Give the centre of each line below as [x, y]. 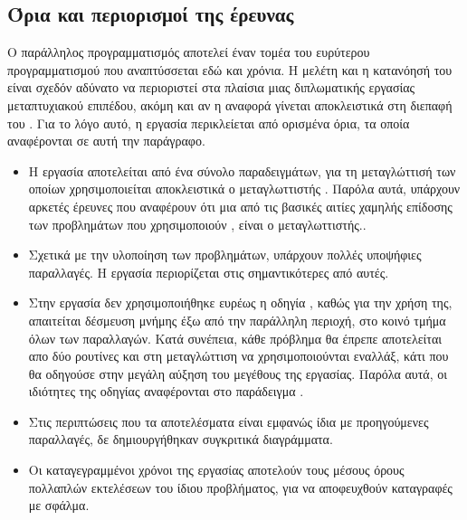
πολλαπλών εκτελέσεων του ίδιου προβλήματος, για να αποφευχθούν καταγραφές [240, 487]
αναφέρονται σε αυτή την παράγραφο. [106, 141]
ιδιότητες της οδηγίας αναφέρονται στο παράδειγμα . [166, 391]
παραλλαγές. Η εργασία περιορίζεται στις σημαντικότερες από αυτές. [209, 272]
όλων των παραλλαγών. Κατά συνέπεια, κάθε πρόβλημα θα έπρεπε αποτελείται [235, 338]
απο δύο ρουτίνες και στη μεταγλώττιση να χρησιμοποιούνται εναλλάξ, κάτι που [238, 356]
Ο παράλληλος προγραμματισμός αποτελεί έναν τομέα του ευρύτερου [189, 52]
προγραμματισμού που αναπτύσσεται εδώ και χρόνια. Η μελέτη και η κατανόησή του [230, 69]
